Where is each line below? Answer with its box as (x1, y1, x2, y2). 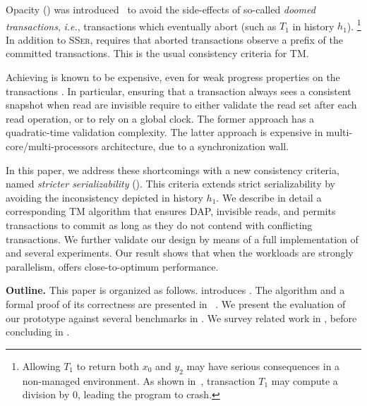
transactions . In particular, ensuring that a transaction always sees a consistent (6, 83, 351, 98)
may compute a (271, 373, 338, 388)
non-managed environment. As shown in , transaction (22, 373, 255, 388)
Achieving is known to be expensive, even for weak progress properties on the (6, 70, 340, 85)
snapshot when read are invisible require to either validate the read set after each (6, 97, 357, 112)
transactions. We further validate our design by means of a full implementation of (6, 231, 359, 246)
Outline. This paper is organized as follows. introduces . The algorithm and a (6, 283, 345, 297)
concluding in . (6, 324, 70, 339)
